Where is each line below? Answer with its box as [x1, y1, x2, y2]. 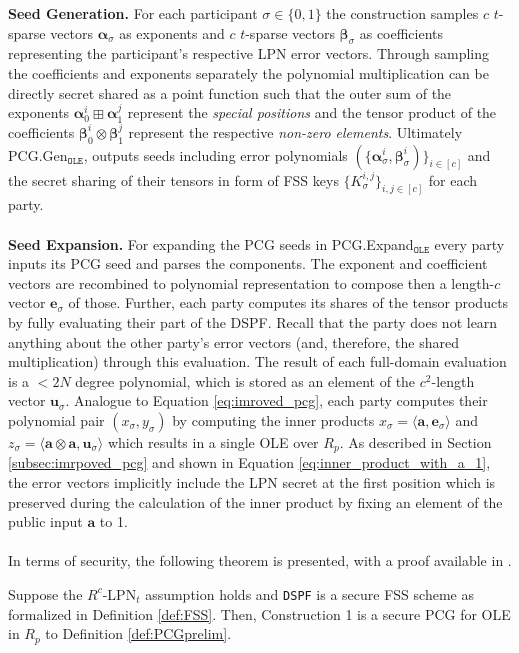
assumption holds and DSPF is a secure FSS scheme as [145, 583, 474, 604]
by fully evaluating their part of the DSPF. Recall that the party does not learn [8, 311, 498, 332]
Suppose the [8, 583, 83, 604]
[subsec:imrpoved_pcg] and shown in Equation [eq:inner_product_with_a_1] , [8, 452, 491, 473]
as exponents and [119, 22, 225, 43]
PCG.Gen [8, 144, 68, 165]
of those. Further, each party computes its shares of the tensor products [68, 292, 509, 313]
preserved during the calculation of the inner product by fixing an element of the [8, 491, 503, 512]
